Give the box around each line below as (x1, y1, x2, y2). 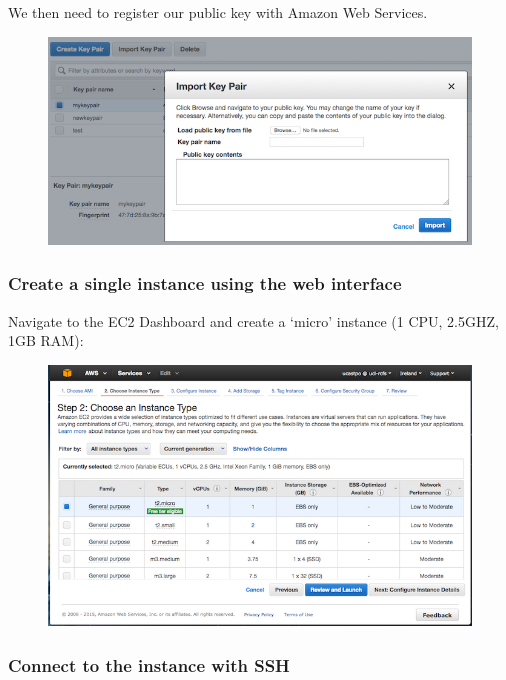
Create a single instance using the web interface (8, 271, 402, 296)
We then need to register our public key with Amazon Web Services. (8, 2, 428, 22)
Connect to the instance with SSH (8, 652, 290, 677)
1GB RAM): (8, 330, 84, 351)
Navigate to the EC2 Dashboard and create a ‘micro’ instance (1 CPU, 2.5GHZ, (8, 310, 499, 331)
